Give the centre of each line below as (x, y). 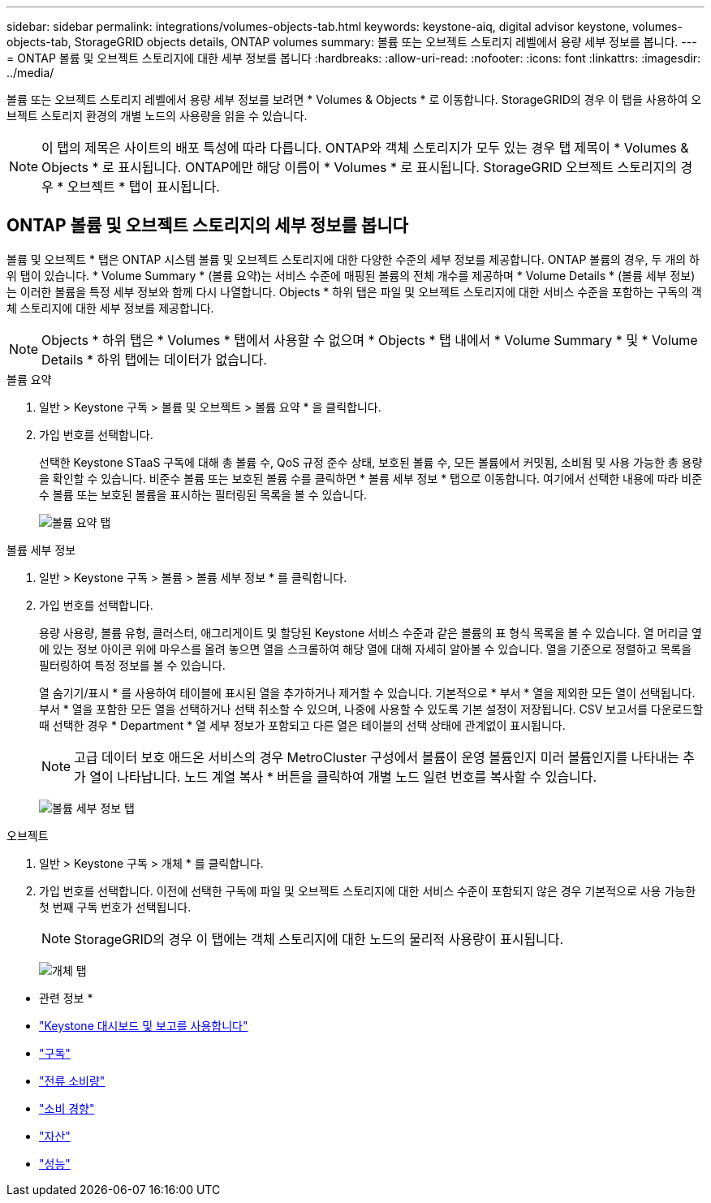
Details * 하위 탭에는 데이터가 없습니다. (154, 359)
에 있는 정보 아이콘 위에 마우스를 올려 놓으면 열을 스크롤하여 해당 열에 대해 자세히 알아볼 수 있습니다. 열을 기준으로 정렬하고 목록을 (366, 649)
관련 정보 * (66, 998)
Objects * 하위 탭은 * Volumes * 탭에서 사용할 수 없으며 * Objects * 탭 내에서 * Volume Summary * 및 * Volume (370, 340)
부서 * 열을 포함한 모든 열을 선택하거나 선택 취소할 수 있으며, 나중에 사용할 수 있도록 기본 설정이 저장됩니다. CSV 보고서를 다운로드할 (371, 709)
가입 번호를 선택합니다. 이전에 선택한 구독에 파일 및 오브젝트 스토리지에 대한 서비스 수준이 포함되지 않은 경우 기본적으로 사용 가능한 (368, 890)
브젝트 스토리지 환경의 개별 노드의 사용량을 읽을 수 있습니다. (157, 116)
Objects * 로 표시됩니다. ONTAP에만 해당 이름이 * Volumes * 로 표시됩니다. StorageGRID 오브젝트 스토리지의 (360, 167)
